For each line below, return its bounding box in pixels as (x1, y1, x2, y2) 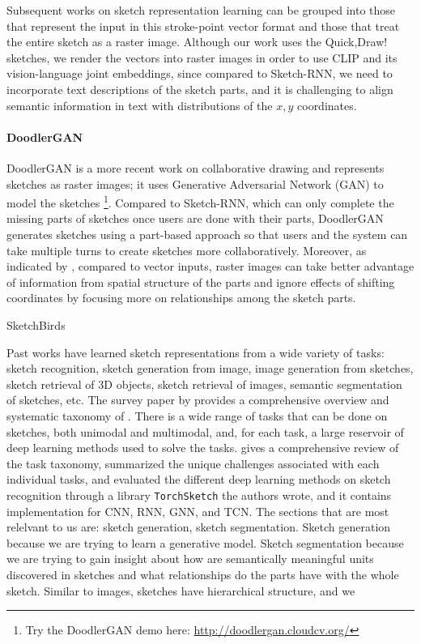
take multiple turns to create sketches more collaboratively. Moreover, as (6, 241, 367, 258)
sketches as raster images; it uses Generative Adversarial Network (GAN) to (6, 175, 384, 192)
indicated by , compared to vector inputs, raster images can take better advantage (6, 258, 415, 275)
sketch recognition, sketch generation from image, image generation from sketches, (6, 360, 414, 377)
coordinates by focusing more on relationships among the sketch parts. (6, 289, 356, 306)
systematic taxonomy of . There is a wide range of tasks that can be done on (6, 407, 388, 424)
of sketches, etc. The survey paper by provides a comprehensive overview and (6, 391, 389, 408)
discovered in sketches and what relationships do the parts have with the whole (6, 565, 399, 582)
